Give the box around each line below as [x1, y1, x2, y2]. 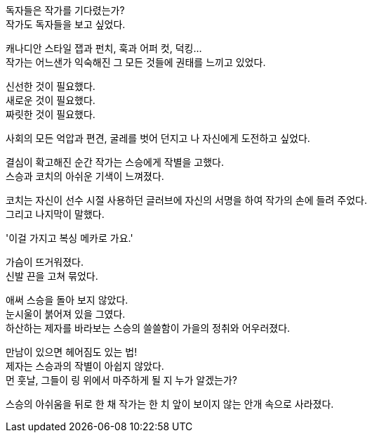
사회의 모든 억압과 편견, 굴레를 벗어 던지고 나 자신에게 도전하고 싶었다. [6, 132, 310, 144]
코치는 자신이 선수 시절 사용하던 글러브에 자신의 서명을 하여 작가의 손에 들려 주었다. [6, 194, 367, 206]
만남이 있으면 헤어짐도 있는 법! [6, 346, 138, 358]
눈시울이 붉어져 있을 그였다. [6, 308, 126, 320]
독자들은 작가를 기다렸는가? [6, 4, 125, 16]
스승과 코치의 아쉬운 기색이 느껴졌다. [6, 170, 164, 182]
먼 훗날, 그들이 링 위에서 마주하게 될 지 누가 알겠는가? [6, 374, 237, 386]
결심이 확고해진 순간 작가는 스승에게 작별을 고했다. [6, 156, 225, 168]
